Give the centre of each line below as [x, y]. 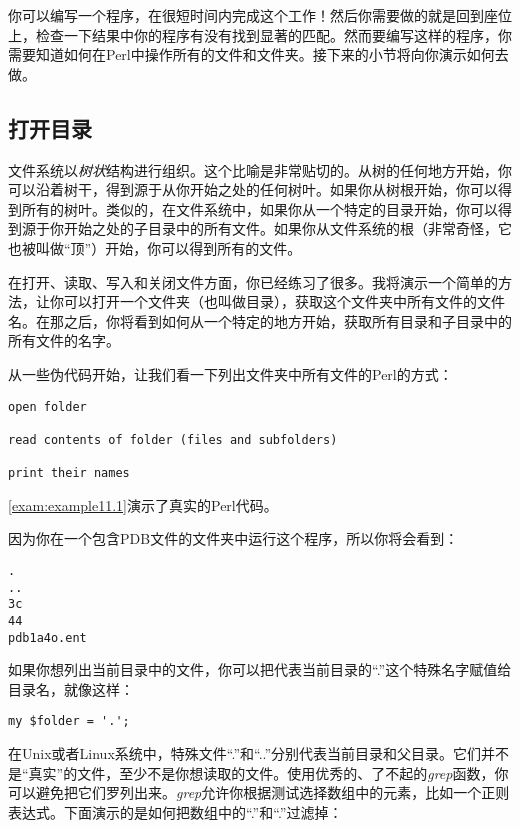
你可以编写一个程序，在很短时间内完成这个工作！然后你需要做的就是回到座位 [260, 15]
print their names [69, 473]
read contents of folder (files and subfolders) [173, 439]
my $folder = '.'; [69, 721]
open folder [47, 406]
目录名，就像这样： [71, 688]
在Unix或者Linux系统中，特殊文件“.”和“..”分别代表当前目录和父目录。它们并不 [259, 753]
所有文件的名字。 [64, 340]
